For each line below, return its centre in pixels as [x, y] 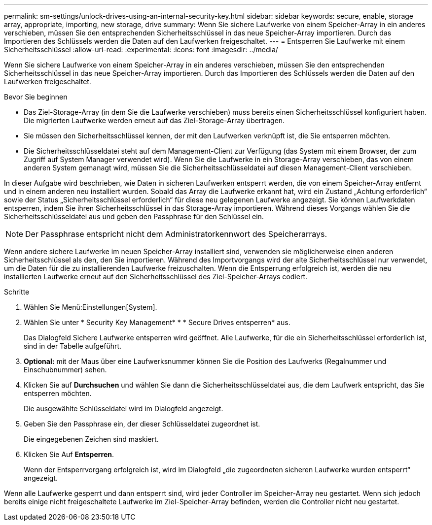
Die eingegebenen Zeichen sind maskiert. [91, 439]
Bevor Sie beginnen [36, 97]
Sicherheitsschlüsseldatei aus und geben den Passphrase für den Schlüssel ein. [134, 216]
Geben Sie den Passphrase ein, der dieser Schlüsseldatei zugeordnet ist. [142, 424]
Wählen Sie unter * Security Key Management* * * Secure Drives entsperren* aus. [157, 322]
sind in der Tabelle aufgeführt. [73, 346]
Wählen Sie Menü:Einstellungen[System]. [90, 307]
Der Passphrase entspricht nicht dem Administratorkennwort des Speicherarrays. [176, 234]
